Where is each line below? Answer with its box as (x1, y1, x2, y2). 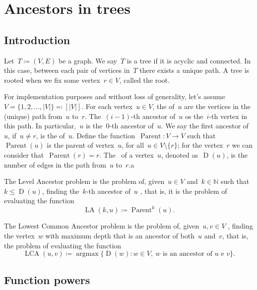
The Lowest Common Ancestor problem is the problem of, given (4, 221, 199, 231)
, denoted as (161, 149, 198, 160)
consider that (4, 149, 44, 160)
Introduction (4, 32, 70, 47)
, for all (122, 140, 144, 150)
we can (232, 140, 253, 150)
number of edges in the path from (4, 159, 106, 170)
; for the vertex (177, 140, 223, 150)
